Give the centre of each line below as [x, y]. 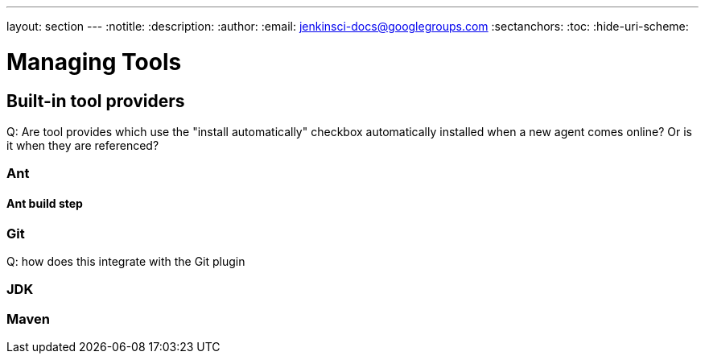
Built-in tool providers [96, 101]
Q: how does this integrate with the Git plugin [126, 261]
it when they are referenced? [83, 145]
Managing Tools [94, 62]
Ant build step [45, 203]
